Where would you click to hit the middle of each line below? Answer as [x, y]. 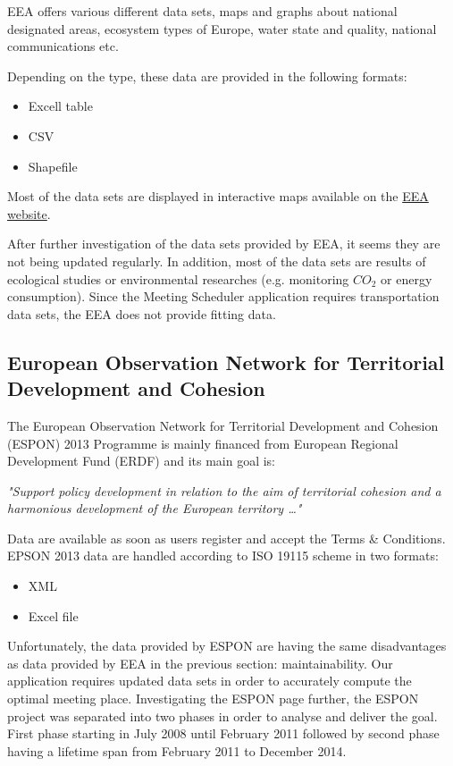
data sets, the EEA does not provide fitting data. [142, 313]
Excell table [60, 106]
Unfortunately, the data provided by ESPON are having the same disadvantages [227, 646]
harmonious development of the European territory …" [155, 508]
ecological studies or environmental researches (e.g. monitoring [178, 278]
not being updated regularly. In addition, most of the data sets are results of [217, 261]
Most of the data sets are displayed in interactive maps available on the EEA [218, 196]
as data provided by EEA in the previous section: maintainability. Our [200, 663]
